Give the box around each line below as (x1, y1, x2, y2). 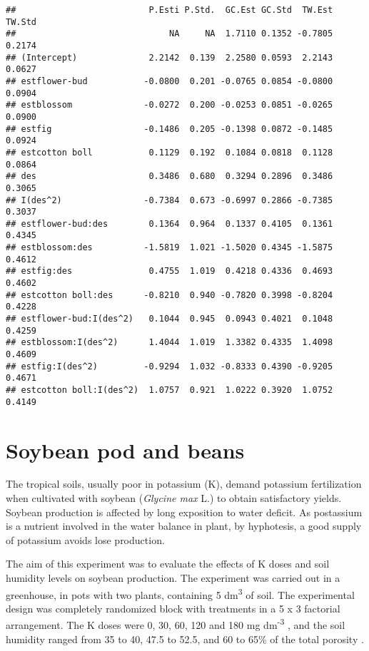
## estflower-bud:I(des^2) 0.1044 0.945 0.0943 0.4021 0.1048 (6, 314, 333, 324)
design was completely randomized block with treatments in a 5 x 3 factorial (6, 600, 340, 615)
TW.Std (6, 16, 36, 27)
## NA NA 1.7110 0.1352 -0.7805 (6, 29, 333, 39)
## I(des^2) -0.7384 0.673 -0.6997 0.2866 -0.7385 (6, 195, 333, 205)
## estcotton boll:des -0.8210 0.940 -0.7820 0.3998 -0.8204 (6, 289, 333, 300)
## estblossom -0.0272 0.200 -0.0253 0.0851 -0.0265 (6, 100, 333, 111)
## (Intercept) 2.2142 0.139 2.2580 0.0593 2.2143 (6, 52, 333, 63)
